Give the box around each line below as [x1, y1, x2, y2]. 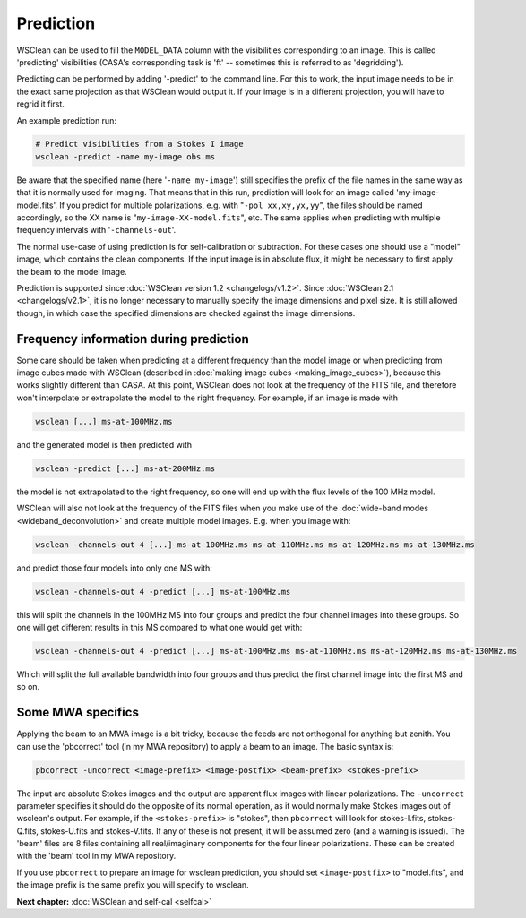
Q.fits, [16, 825, 39, 836]
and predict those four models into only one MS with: [16, 562, 212, 573]
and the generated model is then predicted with [16, 439, 193, 450]
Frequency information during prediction [16, 331, 250, 347]
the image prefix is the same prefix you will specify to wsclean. [16, 879, 250, 890]
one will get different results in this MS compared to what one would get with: [16, 622, 303, 632]
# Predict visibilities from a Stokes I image [35, 139, 244, 150]
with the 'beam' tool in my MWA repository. [16, 851, 177, 862]
